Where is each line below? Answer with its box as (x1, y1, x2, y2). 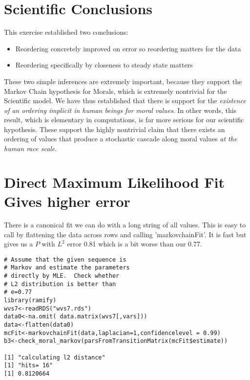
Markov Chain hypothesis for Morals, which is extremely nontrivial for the (4, 86, 227, 96)
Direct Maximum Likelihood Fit (4, 172, 225, 192)
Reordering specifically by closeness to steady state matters (15, 60, 193, 70)
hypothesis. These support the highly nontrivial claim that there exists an (4, 124, 225, 134)
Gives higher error (4, 191, 130, 211)
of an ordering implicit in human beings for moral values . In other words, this (4, 105, 237, 115)
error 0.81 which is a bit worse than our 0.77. (67, 239, 202, 249)
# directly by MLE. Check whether (4, 272, 120, 280)
